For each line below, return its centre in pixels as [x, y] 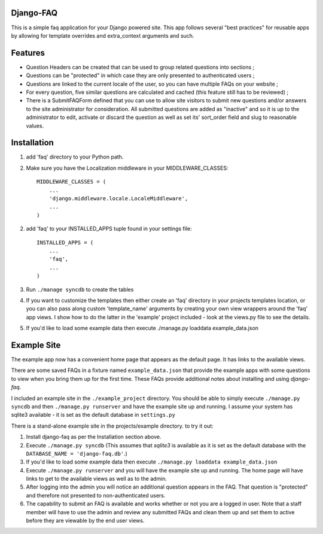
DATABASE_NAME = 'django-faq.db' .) [77, 453]
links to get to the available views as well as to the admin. [97, 479]
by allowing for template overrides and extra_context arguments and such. [103, 35]
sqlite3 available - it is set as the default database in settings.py [93, 415]
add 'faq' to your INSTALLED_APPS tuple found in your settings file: [109, 229]
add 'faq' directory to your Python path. [75, 157]
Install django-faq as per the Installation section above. [94, 437]
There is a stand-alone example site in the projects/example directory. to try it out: [112, 426]
